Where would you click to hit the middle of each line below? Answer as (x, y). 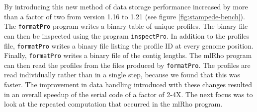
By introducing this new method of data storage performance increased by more (126, 6)
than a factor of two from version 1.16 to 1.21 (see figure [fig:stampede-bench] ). (125, 16)
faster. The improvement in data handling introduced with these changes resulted (128, 84)
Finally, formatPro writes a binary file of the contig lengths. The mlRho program (128, 55)
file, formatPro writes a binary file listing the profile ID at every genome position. (129, 45)
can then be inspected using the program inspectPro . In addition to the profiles (127, 35)
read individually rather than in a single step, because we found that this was (122, 75)
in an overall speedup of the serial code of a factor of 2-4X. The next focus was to (128, 94)
